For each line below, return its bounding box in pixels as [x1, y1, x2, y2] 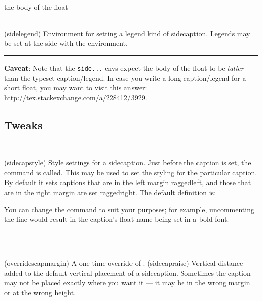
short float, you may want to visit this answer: [4, 82, 147, 93]
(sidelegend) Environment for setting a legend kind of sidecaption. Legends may [4, 28, 250, 38]
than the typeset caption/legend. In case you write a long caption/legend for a [4, 72, 246, 83]
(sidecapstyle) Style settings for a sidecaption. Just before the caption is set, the [4, 157, 251, 168]
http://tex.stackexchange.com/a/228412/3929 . [4, 92, 147, 102]
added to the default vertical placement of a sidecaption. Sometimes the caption [4, 267, 251, 278]
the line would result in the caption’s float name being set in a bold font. [4, 214, 229, 224]
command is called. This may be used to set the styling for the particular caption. [4, 167, 257, 177]
